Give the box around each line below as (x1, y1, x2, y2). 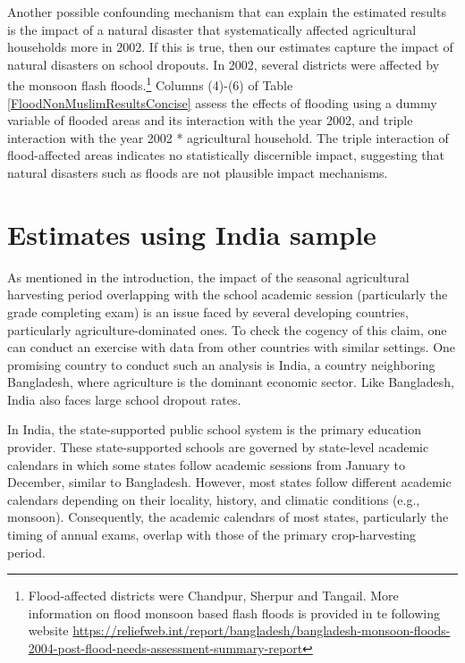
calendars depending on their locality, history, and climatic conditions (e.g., (7, 490, 420, 508)
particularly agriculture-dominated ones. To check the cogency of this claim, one (7, 320, 447, 339)
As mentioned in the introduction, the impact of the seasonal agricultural (7, 267, 410, 286)
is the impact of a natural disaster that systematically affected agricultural (7, 20, 417, 38)
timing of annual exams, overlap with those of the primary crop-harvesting (7, 525, 417, 544)
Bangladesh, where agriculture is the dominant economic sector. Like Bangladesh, (7, 373, 454, 391)
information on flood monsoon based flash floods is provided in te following (28, 603, 440, 622)
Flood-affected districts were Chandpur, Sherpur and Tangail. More (28, 586, 399, 605)
